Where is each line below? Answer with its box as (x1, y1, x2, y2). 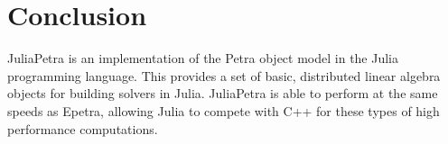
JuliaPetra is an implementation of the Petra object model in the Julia (7, 49, 399, 67)
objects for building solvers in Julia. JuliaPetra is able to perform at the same (7, 84, 438, 103)
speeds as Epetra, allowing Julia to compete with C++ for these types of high (7, 101, 440, 120)
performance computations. (7, 119, 158, 138)
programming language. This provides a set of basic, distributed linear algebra (7, 66, 441, 85)
